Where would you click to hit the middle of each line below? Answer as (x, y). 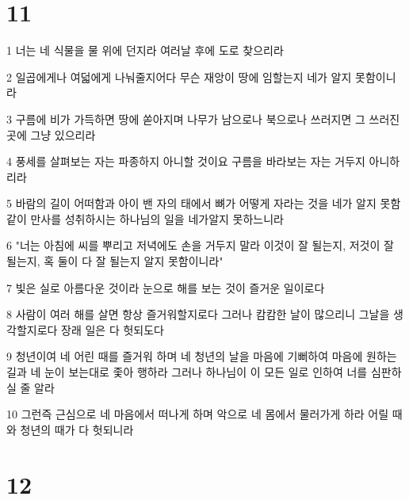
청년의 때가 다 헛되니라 (77, 429)
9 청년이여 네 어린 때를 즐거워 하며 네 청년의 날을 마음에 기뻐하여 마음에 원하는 (202, 356)
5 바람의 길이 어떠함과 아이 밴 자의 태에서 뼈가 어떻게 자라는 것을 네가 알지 (191, 203)
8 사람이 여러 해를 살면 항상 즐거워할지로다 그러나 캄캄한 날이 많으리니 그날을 (198, 314)
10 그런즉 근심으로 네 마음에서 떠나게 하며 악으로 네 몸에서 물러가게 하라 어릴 (198, 414)
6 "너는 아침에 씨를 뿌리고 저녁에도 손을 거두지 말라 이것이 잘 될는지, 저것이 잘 (200, 245)
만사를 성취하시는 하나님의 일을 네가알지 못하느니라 (157, 218)
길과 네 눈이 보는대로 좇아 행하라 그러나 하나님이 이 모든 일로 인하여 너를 (187, 372)
